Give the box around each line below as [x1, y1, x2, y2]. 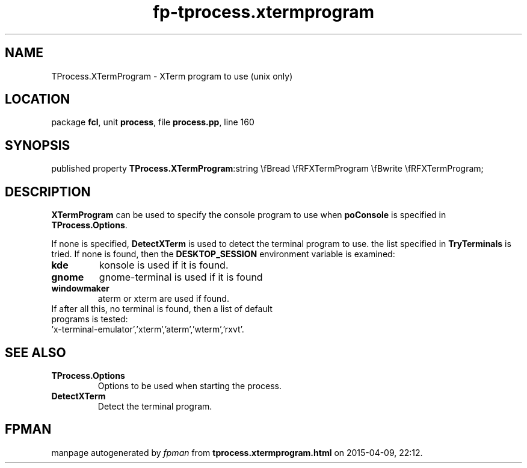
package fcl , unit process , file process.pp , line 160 [51, 117, 254, 128]
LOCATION [5, 92, 70, 107]
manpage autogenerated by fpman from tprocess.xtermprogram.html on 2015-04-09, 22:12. [51, 447, 423, 458]
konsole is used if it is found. [99, 259, 229, 272]
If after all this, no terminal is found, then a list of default [51, 304, 273, 314]
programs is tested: [51, 314, 128, 325]
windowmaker [51, 283, 109, 294]
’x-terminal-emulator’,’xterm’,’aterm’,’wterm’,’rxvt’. [51, 324, 244, 335]
